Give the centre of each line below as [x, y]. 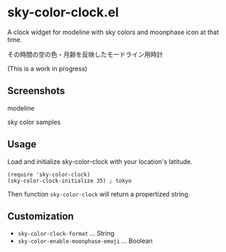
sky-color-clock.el [63, 12]
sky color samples [34, 122]
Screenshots [36, 91]
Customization [41, 216]
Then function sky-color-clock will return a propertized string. [99, 194]
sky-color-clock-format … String [66, 233]
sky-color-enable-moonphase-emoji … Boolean [85, 241]
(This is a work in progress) [47, 68]
